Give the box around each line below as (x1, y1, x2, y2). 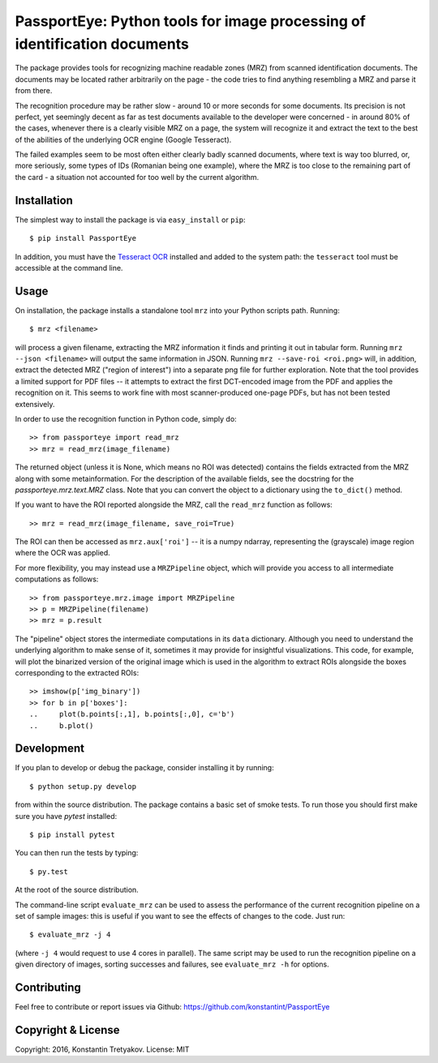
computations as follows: (15, 574, 99, 584)
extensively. (15, 399, 55, 409)
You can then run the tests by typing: (15, 848, 139, 858)
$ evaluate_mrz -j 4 (29, 930, 111, 940)
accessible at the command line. (15, 263, 123, 272)
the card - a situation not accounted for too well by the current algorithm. (15, 172, 260, 182)
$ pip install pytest (29, 830, 115, 839)
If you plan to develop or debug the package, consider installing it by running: (15, 763, 275, 773)
